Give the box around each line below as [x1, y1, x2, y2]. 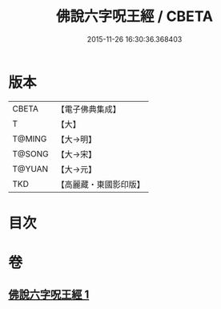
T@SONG [12, 148, 50, 159]
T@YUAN [12, 163, 49, 174]
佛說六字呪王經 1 [8, 288, 90, 302]
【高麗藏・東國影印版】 [56, 178, 146, 189]
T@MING [12, 133, 47, 144]
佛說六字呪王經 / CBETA [55, 7, 214, 26]
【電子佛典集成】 [56, 104, 122, 115]
